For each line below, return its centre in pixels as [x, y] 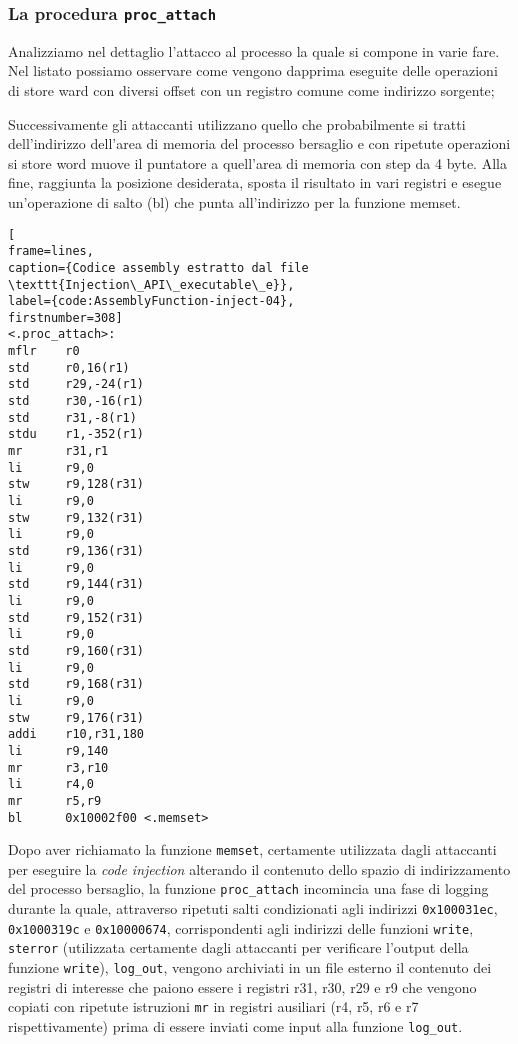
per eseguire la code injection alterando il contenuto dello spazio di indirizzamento [259, 868]
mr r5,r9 [55, 800]
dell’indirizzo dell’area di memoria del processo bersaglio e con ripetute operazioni [259, 143]
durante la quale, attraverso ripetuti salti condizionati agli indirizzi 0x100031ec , [253, 908]
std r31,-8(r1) [72, 417]
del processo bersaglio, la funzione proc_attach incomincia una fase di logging [248, 888]
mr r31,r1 [58, 451]
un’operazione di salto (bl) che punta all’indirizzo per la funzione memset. [234, 201]
